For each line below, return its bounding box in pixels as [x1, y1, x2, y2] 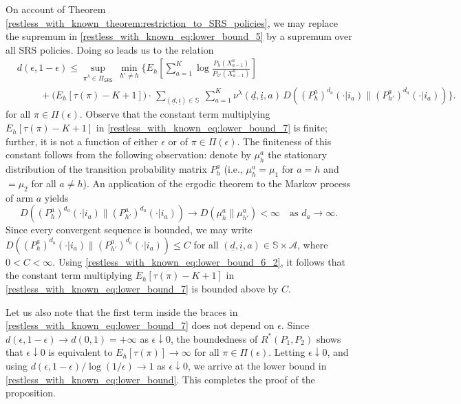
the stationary [268, 147, 328, 162]
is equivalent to [48, 345, 113, 359]
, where [297, 237, 328, 251]
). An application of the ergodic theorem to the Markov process [83, 176, 351, 190]
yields [44, 190, 69, 204]
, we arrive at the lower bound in [187, 358, 327, 372]
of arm [6, 190, 34, 204]
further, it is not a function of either [6, 134, 158, 148]
